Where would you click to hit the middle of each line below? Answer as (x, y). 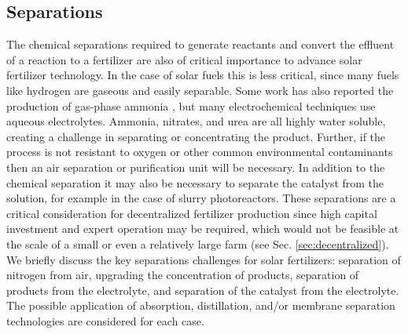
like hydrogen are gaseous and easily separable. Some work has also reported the (200, 90)
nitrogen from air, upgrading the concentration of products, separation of (183, 275)
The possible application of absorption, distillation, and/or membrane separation (201, 305)
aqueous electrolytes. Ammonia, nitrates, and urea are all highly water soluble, (196, 121)
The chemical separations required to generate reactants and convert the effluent (200, 44)
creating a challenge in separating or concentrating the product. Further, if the (196, 136)
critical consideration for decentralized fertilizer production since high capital (192, 213)
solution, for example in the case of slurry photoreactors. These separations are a (201, 198)
